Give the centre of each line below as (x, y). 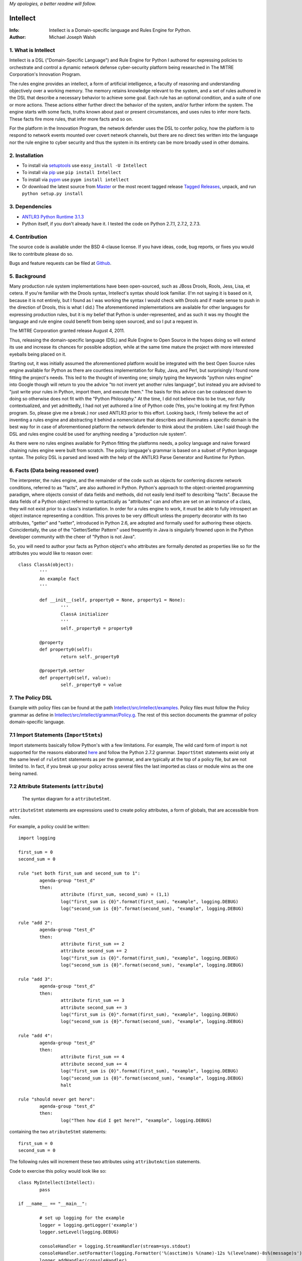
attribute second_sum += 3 (94, 1007)
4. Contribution (28, 237)
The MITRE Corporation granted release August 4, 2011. (67, 331)
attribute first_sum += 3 (93, 1000)
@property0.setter (62, 671)
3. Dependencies (31, 207)
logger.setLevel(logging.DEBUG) (79, 1232)
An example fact (59, 579)
